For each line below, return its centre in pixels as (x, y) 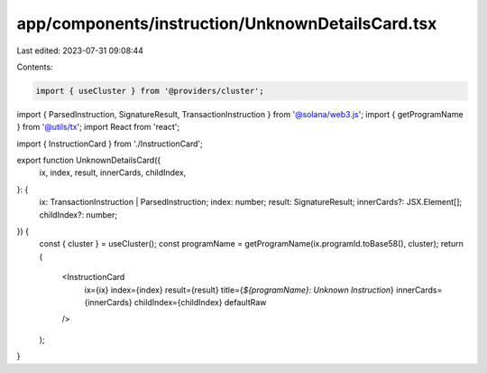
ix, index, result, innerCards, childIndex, (113, 173)
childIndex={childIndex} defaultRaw (200, 302)
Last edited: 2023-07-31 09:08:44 (80, 51)
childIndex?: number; (78, 214)
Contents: (35, 67)
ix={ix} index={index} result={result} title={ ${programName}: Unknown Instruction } (239, 290)
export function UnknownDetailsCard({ (89, 160)
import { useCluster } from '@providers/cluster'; (150, 91)
